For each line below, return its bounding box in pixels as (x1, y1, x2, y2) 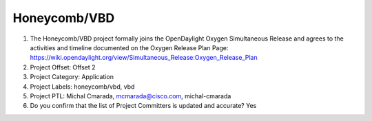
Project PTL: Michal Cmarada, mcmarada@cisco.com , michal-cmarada (30, 91, 231, 100)
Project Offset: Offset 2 (30, 63, 96, 71)
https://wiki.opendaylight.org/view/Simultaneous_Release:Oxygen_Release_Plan (30, 54, 258, 62)
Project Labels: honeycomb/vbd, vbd (30, 82, 135, 91)
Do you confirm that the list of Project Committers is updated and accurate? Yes (30, 102, 257, 110)
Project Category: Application (30, 73, 114, 81)
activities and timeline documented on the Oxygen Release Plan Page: (30, 43, 229, 52)
